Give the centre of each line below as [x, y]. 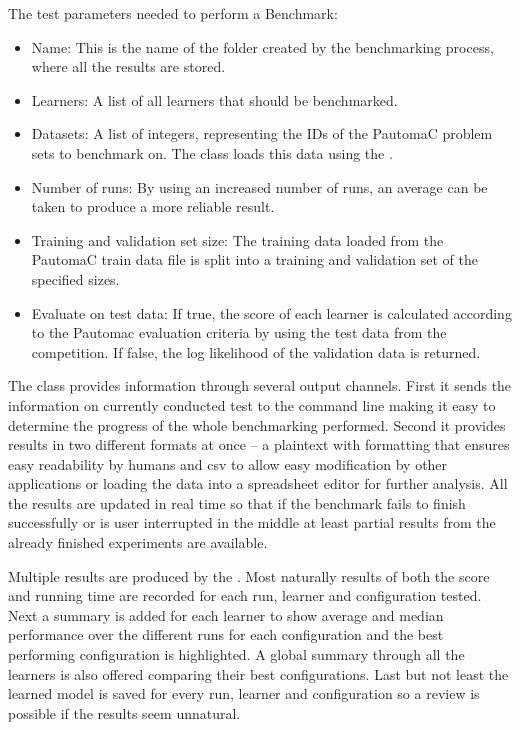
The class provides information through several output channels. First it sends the [260, 385]
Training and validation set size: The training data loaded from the [237, 239]
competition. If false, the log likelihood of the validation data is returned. [256, 351]
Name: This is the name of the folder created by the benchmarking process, [262, 46]
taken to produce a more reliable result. [153, 206]
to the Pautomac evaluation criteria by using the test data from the [239, 332]
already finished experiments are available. [138, 542]
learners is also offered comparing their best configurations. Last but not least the [258, 673]
